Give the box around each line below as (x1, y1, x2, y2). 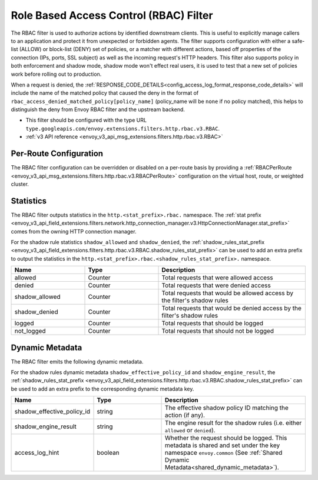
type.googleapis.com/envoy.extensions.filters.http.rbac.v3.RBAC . (25, 125, 220, 132)
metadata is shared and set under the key (165, 441, 280, 449)
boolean (97, 449, 120, 457)
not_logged (14, 327, 47, 335)
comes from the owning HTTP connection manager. (11, 228, 137, 235)
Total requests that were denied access (161, 281, 271, 289)
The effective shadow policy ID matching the (165, 404, 289, 412)
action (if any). (165, 411, 206, 419)
